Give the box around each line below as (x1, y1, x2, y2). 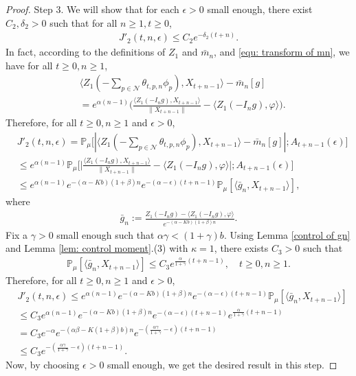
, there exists (214, 241, 269, 255)
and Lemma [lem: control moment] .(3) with (5, 241, 188, 255)
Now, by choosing (5, 357, 80, 372)
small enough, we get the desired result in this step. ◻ (107, 357, 337, 372)
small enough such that (56, 227, 155, 242)
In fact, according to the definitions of (5, 45, 166, 59)
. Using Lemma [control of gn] (223, 227, 351, 242)
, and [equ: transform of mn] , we (214, 45, 350, 59)
